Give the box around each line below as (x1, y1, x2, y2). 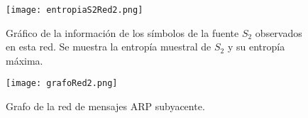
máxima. (6, 53, 43, 68)
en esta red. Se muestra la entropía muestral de (6, 39, 211, 54)
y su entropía (227, 39, 285, 54)
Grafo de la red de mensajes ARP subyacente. (6, 99, 205, 114)
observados (255, 25, 302, 40)
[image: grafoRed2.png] (6, 78, 118, 89)
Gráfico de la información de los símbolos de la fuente (6, 25, 239, 40)
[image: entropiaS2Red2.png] (6, 5, 143, 15)
